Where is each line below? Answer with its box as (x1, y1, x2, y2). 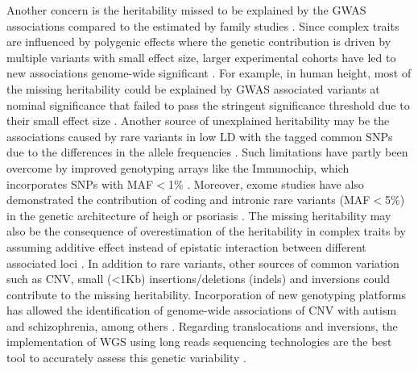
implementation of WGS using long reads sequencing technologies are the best (6, 333, 392, 350)
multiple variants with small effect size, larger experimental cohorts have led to (6, 48, 396, 65)
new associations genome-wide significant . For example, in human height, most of (6, 65, 412, 81)
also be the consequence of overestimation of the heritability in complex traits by (6, 223, 406, 240)
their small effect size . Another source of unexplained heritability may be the (6, 112, 390, 129)
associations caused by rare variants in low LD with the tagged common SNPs (6, 127, 393, 144)
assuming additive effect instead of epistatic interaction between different (6, 238, 366, 255)
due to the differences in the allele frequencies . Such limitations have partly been (6, 144, 408, 160)
